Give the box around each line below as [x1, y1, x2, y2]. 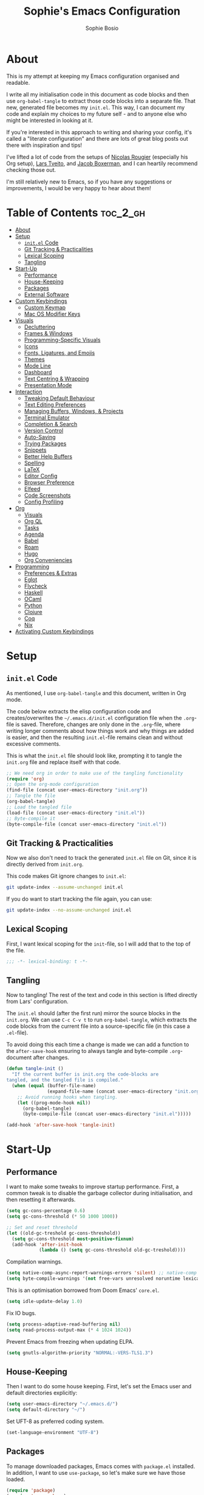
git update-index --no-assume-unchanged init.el [6, 907, 132, 913]
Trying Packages [24, 440, 67, 447]
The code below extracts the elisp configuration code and [6, 707, 151, 715]
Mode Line [24, 362, 52, 369]
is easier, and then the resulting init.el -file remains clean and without [6, 733, 183, 741]
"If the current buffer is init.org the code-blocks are [12, 1071, 159, 1077]
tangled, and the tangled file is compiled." [6, 1077, 123, 1083]
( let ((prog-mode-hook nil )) [17, 1099, 91, 1106]
